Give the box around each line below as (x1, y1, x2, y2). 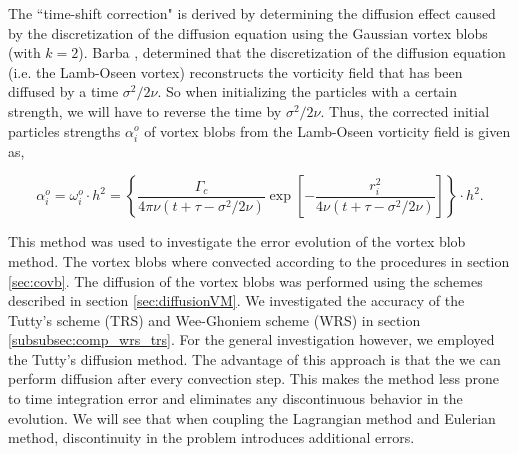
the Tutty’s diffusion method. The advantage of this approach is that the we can (8, 348, 501, 369)
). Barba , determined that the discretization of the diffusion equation (78, 42, 506, 63)
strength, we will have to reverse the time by (8, 100, 282, 121)
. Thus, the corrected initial (320, 100, 490, 121)
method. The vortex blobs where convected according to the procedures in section (8, 250, 510, 271)
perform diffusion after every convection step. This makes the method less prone (8, 368, 500, 389)
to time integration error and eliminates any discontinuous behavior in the (8, 388, 463, 409)
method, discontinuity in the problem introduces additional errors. (8, 427, 415, 448)
